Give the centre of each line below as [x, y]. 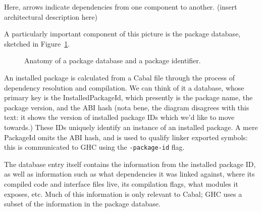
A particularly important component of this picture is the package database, [122, 34]
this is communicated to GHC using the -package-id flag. [94, 147]
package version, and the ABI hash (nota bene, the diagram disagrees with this [127, 107]
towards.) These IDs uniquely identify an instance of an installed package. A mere [131, 127]
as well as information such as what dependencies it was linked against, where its [129, 174]
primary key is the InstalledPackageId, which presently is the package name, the [128, 97]
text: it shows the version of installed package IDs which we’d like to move [119, 117]
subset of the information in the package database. [82, 204]
